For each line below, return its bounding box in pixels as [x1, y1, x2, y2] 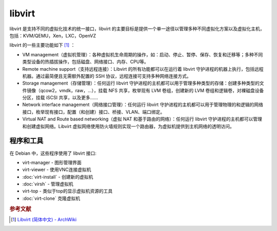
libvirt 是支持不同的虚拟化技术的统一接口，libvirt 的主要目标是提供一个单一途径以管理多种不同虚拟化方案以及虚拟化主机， [9, 26, 265, 32]
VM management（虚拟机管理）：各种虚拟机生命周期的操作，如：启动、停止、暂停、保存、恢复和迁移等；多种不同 [22, 51, 263, 57]
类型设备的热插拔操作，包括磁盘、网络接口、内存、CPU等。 [22, 59, 149, 65]
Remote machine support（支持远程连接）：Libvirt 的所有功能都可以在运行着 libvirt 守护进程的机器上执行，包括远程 [22, 66, 264, 72]
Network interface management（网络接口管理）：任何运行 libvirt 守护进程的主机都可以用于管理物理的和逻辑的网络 [22, 101, 264, 108]
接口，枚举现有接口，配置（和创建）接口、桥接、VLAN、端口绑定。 [22, 109, 165, 115]
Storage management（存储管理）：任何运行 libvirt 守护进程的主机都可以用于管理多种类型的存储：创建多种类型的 [22, 80, 260, 87]
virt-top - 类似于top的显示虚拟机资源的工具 [22, 188, 113, 194]
